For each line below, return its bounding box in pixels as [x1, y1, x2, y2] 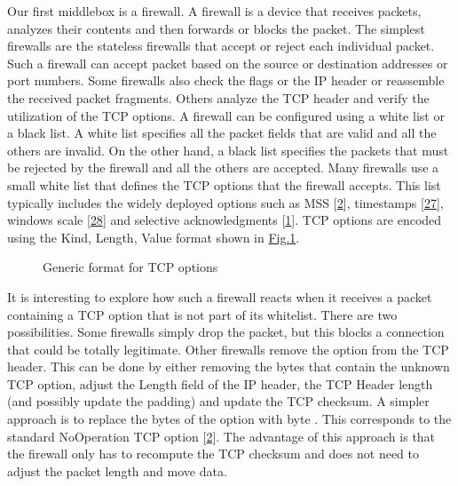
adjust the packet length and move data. [7, 461, 227, 480]
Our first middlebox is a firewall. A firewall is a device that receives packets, [7, 2, 422, 20]
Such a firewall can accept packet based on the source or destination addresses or [7, 53, 448, 72]
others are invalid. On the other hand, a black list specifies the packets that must [7, 140, 449, 159]
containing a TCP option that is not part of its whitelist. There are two [7, 305, 398, 323]
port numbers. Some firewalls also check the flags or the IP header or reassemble [7, 71, 445, 90]
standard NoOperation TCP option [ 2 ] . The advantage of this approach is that [7, 426, 436, 445]
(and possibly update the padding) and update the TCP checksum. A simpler [7, 392, 430, 410]
